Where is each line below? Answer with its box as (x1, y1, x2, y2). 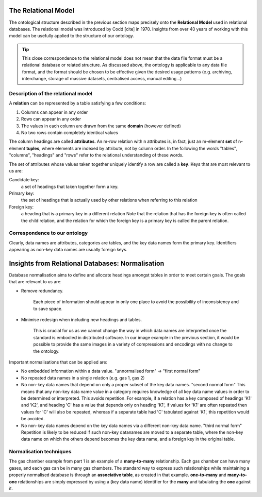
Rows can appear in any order (21, 116, 82, 122)
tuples (26, 145, 40, 151)
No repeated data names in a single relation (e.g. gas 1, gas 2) (21, 375, 145, 381)
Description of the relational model (9, 90, 93, 97)
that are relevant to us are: (9, 279, 62, 285)
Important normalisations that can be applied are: (9, 359, 108, 365)
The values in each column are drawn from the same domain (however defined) (21, 123, 181, 129)
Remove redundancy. (21, 288, 64, 293)
